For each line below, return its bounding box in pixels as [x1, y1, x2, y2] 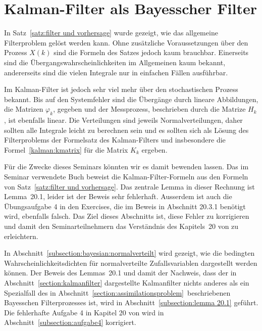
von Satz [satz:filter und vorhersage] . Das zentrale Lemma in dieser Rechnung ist [4, 181, 255, 192]
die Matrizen [4, 104, 43, 114]
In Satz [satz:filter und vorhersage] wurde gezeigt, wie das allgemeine [4, 27, 218, 38]
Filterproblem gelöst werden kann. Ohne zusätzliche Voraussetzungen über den [4, 37, 248, 48]
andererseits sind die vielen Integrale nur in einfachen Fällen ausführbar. [4, 67, 228, 77]
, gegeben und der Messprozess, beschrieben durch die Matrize [53, 104, 246, 114]
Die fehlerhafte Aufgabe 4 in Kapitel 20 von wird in [4, 307, 164, 317]
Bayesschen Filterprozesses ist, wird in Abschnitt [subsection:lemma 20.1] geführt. [4, 297, 258, 308]
